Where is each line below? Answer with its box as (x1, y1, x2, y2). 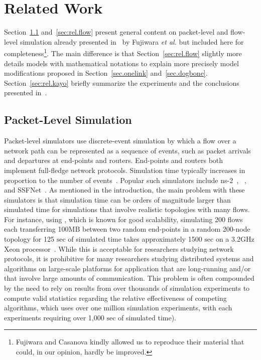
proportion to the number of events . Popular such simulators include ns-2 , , (4, 174, 246, 185)
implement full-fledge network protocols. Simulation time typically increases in (4, 164, 245, 175)
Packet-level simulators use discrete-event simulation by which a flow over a (4, 135, 236, 146)
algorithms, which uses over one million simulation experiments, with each (4, 302, 232, 313)
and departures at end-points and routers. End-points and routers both (4, 155, 223, 165)
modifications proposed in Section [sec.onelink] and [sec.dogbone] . (4, 68, 208, 78)
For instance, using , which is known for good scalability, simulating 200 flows (4, 214, 243, 224)
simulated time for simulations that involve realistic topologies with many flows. (4, 204, 250, 215)
